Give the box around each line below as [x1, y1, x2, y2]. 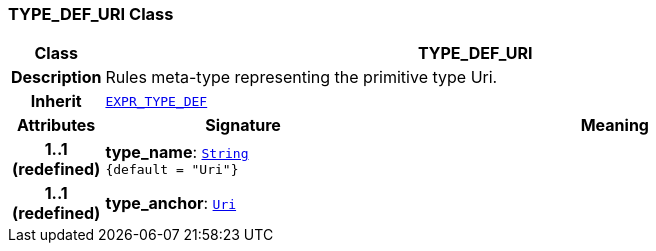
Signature [205, 115, 281, 136]
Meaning [580, 115, 649, 136]
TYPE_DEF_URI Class [8, 4, 174, 24]
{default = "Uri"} [105, 161, 239, 177]
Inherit [30, 91, 82, 112]
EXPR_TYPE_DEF [105, 93, 208, 109]
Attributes [17, 115, 96, 136]
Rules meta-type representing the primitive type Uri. [105, 67, 498, 88]
